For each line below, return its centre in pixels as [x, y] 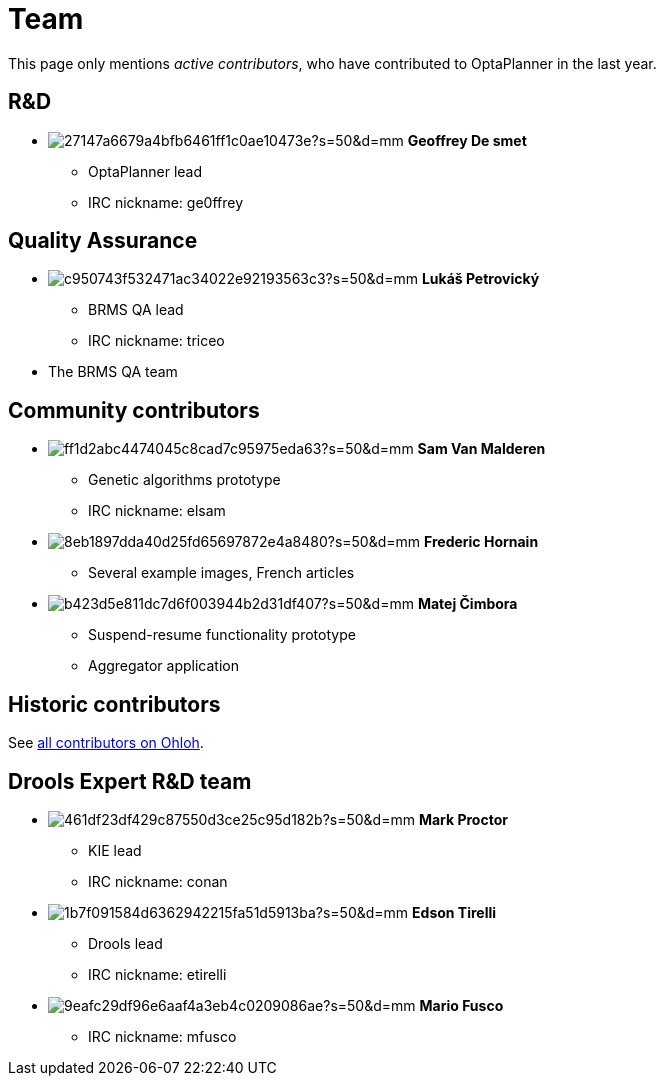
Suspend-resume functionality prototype [222, 635]
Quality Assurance [103, 241]
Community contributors [134, 410]
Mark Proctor [463, 819]
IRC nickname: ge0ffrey [165, 202]
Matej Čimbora [467, 604]
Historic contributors [114, 704]
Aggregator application [163, 666]
